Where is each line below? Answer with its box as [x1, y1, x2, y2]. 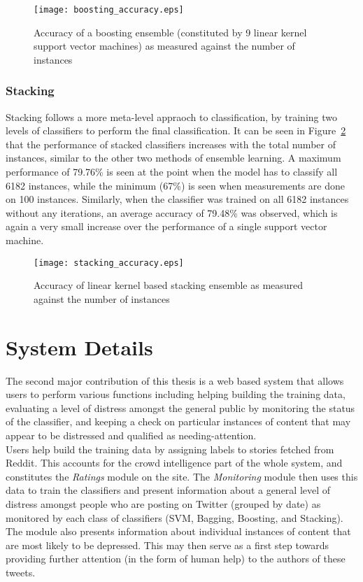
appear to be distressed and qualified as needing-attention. [6, 427, 257, 442]
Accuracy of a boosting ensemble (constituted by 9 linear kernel [34, 24, 307, 39]
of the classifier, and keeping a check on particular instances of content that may [6, 414, 351, 429]
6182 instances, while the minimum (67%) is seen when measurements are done [6, 178, 346, 192]
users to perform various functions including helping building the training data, [6, 387, 346, 402]
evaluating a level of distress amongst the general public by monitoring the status [6, 400, 355, 415]
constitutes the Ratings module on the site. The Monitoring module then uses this [6, 469, 358, 483]
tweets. [6, 565, 36, 579]
